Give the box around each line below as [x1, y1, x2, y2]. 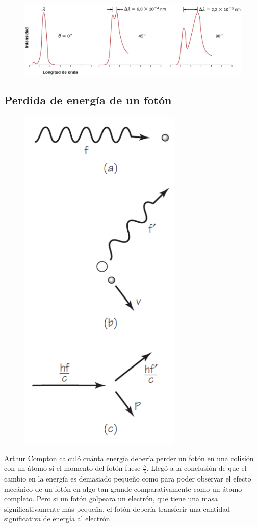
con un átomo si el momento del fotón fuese [4, 463, 141, 473]
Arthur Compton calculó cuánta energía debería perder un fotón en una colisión [4, 452, 254, 463]
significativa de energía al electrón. [4, 513, 112, 524]
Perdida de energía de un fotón [4, 92, 172, 108]
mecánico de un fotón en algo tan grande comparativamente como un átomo [4, 483, 242, 494]
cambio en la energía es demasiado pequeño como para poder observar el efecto [4, 473, 251, 484]
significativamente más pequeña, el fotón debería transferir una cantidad [4, 503, 230, 514]
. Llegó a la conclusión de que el [146, 463, 247, 473]
